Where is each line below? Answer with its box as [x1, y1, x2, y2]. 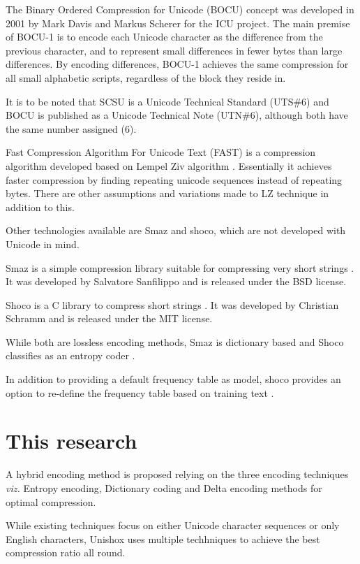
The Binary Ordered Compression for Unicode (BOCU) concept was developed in [6, 2, 354, 16]
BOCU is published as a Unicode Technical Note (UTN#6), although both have [6, 108, 348, 122]
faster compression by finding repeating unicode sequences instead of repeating [6, 172, 343, 187]
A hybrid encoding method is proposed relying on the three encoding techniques [6, 467, 349, 482]
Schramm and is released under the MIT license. [6, 311, 213, 326]
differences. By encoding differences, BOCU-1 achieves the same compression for [6, 57, 349, 71]
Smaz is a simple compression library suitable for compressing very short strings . [6, 260, 354, 275]
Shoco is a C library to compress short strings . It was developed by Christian [6, 297, 339, 312]
